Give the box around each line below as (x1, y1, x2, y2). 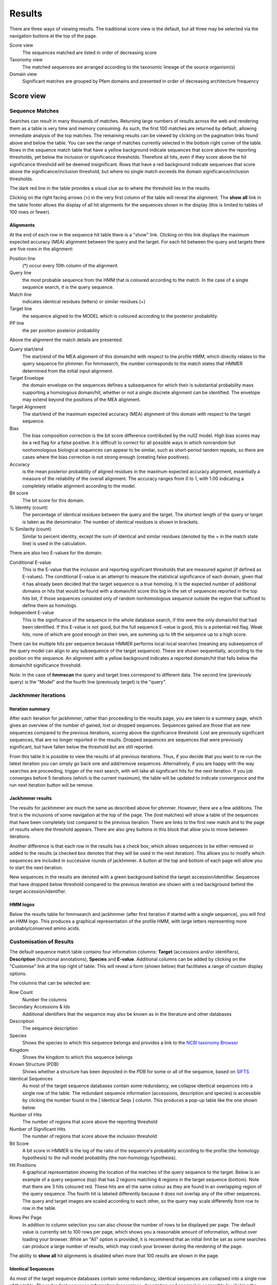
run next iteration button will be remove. (9, 782, 94, 788)
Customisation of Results (9, 938, 74, 945)
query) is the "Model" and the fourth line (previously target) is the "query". (9, 678, 167, 685)
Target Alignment (9, 403, 46, 410)
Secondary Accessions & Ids (9, 1004, 70, 1010)
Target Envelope (9, 375, 44, 381)
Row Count (9, 989, 33, 996)
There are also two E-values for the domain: (9, 550, 103, 556)
